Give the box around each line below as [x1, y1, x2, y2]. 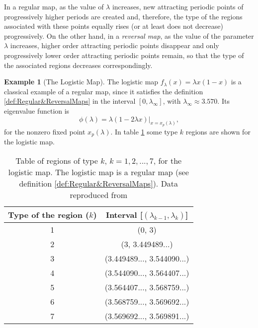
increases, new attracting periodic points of [112, 1, 244, 11]
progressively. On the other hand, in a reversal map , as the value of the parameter [4, 30, 254, 41]
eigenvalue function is [4, 105, 70, 116]
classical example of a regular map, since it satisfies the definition [4, 86, 203, 96]
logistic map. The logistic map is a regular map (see [8, 166, 189, 178]
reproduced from [70, 189, 128, 200]
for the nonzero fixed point [4, 126, 86, 136]
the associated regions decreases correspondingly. [4, 60, 153, 70]
